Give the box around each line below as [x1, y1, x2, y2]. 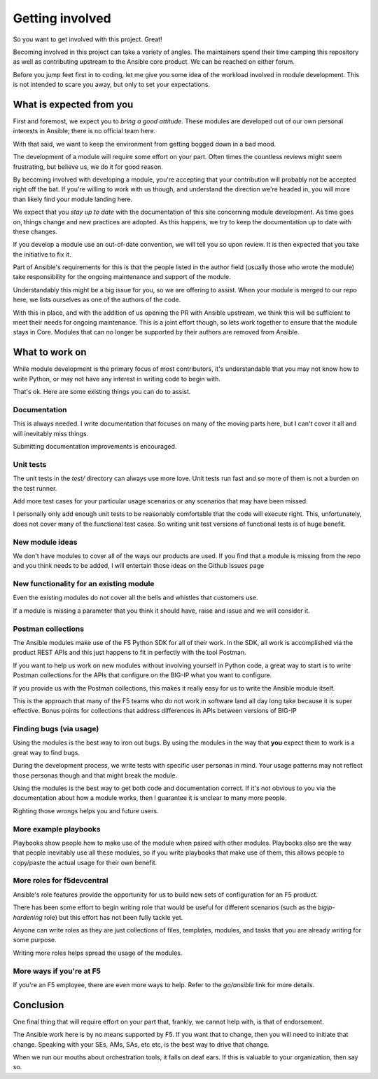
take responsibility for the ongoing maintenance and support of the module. [13, 273, 231, 281]
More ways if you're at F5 [13, 966, 101, 976]
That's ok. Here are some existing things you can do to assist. [13, 388, 191, 396]
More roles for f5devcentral [13, 876, 108, 885]
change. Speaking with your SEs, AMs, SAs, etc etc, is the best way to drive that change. [13, 1040, 269, 1048]
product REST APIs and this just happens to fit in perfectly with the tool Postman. [13, 649, 246, 657]
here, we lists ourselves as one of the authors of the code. [13, 295, 181, 304]
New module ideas [13, 537, 78, 547]
